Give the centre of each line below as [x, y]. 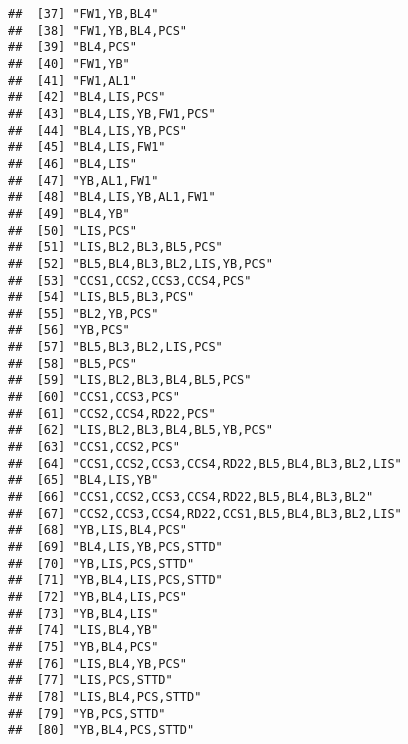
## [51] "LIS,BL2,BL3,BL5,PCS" [115, 247]
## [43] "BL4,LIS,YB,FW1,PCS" [112, 113]
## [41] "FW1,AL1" [72, 80]
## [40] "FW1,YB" [69, 63]
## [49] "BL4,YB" [69, 213]
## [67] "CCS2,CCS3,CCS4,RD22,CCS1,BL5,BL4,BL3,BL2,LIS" [205, 513]
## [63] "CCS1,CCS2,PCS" [94, 447]
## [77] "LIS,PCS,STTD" [90, 680]
